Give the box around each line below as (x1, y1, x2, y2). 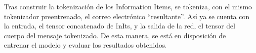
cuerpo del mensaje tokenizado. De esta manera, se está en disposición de (4, 30, 226, 40)
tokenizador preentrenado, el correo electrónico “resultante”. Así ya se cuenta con (4, 11, 250, 21)
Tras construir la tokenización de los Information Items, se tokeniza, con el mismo (4, 1, 252, 11)
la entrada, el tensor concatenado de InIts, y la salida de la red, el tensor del (4, 21, 235, 31)
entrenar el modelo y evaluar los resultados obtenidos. (4, 40, 167, 50)
